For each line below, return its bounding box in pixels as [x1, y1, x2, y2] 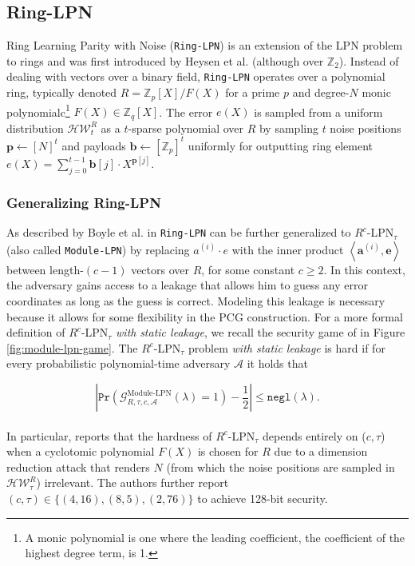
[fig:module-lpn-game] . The [6, 339, 138, 356]
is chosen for [197, 443, 259, 460]
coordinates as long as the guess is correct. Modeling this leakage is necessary [6, 293, 385, 309]
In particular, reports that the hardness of [6, 427, 212, 444]
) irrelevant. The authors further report [36, 474, 229, 491]
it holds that [247, 355, 308, 372]
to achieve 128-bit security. [197, 490, 328, 506]
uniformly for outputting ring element [188, 137, 373, 153]
